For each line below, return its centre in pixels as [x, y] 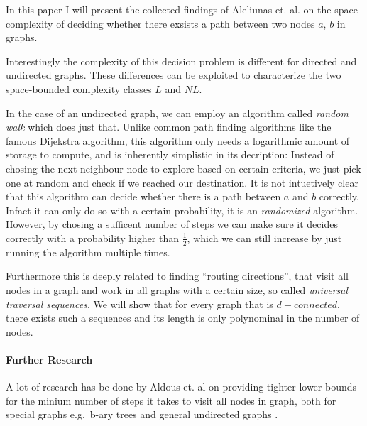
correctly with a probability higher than [93, 237]
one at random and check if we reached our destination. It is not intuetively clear [182, 182]
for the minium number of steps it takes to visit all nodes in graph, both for [171, 400]
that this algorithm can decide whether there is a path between [143, 196]
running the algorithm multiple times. [88, 252]
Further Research [49, 359]
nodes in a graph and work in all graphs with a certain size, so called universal [177, 289]
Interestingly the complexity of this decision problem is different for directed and [181, 61]
